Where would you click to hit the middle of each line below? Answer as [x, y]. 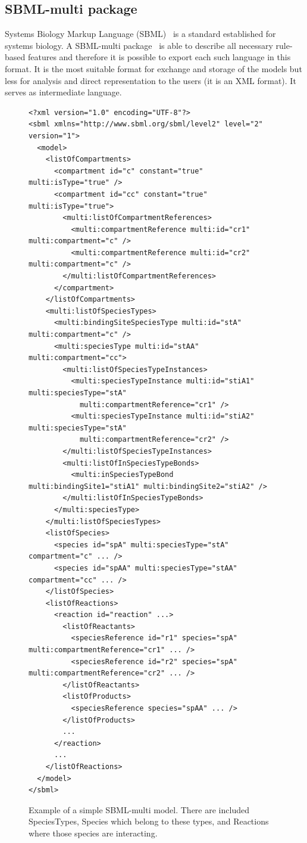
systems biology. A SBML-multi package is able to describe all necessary [139, 45]
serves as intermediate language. [63, 92]
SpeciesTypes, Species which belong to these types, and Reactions [149, 821]
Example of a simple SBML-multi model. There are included [139, 809]
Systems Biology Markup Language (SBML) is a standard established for [140, 34]
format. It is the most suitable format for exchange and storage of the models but [153, 68]
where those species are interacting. [93, 833]
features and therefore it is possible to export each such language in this [159, 57]
